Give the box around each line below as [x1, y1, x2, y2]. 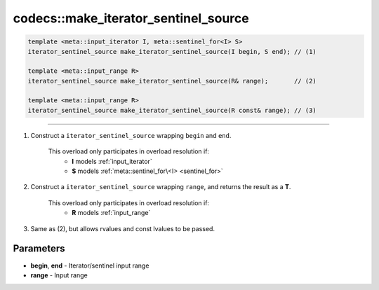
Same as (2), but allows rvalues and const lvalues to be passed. [30, 224, 215, 233]
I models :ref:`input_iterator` [72, 157, 152, 165]
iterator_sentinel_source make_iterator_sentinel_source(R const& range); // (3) [27, 106, 317, 114]
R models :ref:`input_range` [72, 209, 151, 217]
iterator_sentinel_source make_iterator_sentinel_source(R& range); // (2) [27, 77, 317, 85]
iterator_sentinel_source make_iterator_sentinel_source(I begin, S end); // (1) [27, 48, 317, 55]
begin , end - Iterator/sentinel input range [30, 261, 149, 270]
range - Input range [30, 270, 88, 279]
